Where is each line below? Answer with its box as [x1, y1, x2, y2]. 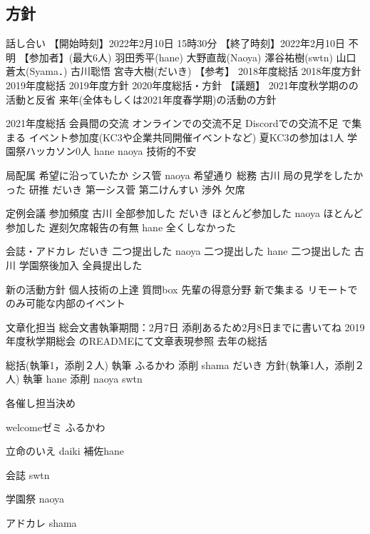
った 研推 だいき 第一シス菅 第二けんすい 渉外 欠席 [6, 181, 245, 196]
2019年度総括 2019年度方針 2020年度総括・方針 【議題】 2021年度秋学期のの [6, 77, 359, 92]
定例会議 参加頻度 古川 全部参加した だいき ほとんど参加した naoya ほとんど [6, 206, 364, 221]
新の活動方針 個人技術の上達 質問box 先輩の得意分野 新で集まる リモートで [6, 281, 358, 296]
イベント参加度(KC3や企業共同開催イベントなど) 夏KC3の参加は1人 [29, 129, 344, 144]
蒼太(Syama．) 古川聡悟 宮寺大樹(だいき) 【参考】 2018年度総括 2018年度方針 [6, 64, 361, 79]
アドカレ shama [6, 515, 77, 530]
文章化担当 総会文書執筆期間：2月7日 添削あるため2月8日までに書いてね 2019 [6, 319, 365, 334]
